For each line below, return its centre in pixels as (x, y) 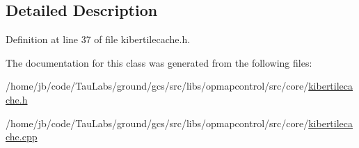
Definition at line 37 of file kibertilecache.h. (98, 39)
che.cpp (22, 137)
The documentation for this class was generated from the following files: (159, 62)
